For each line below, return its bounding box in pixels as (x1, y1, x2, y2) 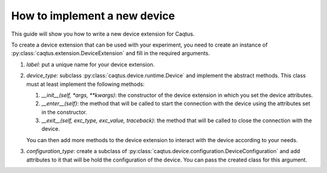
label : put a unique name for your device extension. (26, 60, 155, 68)
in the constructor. (41, 108, 88, 116)
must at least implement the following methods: (26, 80, 145, 88)
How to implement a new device (11, 9, 175, 22)
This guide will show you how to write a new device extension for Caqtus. (11, 30, 195, 38)
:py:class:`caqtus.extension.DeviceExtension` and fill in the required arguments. (11, 50, 210, 57)
